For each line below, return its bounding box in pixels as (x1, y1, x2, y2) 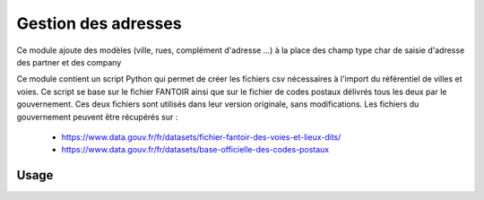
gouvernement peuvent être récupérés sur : (16, 111, 178, 122)
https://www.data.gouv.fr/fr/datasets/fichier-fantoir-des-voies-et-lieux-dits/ (61, 131, 341, 143)
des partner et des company (16, 57, 122, 67)
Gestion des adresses (16, 13, 183, 33)
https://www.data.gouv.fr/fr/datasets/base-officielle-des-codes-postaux (61, 144, 330, 155)
